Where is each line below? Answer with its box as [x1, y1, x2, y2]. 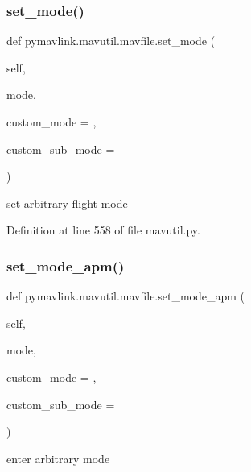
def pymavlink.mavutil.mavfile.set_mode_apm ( [6, 288, 245, 304]
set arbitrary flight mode [6, 194, 128, 211]
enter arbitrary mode [6, 449, 110, 466]
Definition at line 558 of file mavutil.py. [6, 222, 200, 238]
